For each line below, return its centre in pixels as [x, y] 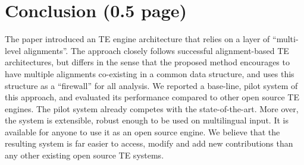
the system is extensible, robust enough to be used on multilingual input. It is [147, 120]
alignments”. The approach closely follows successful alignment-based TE [156, 50]
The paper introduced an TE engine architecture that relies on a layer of [137, 39]
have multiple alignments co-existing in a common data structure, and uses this [150, 73]
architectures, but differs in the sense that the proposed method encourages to [147, 62]
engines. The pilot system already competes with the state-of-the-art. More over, [152, 108]
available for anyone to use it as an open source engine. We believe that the [142, 131]
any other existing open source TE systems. [84, 155]
